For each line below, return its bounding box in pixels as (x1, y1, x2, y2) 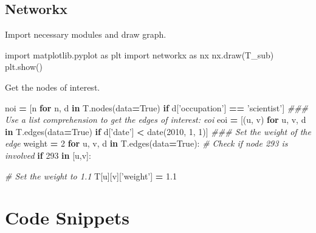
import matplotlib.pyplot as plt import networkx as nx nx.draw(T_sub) (5, 48, 274, 61)
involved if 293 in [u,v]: (5, 148, 91, 161)
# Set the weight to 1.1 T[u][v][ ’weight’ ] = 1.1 (5, 169, 177, 182)
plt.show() (5, 60, 43, 73)
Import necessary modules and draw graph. (5, 28, 167, 41)
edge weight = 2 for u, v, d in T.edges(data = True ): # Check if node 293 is (5, 137, 288, 150)
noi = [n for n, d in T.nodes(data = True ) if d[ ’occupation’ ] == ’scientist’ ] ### (5, 101, 309, 114)
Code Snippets (5, 205, 130, 230)
